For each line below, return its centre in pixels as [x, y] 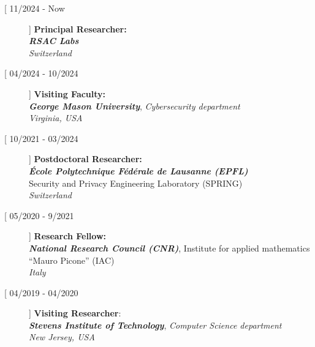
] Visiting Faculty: [67, 93]
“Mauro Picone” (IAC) [72, 260]
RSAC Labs [54, 41]
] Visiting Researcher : [75, 313]
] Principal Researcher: [78, 28]
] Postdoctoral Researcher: [85, 159]
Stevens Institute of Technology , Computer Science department [155, 325]
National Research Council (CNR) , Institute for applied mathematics [169, 248]
